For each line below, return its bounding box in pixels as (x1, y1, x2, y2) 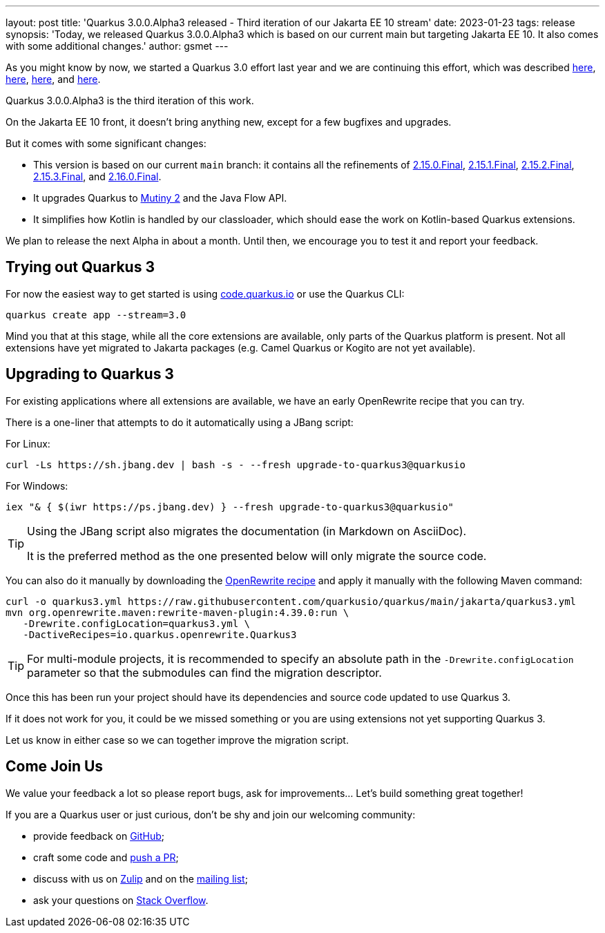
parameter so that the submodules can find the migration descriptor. (27, 665, 382, 680)
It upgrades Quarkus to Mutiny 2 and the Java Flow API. (33, 192, 287, 204)
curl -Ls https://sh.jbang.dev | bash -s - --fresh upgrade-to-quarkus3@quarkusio (6, 459, 465, 470)
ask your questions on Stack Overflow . (33, 894, 209, 906)
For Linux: (6, 437, 50, 450)
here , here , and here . (6, 73, 101, 85)
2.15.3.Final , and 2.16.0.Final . (33, 171, 162, 182)
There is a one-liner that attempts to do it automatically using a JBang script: (6, 416, 354, 428)
